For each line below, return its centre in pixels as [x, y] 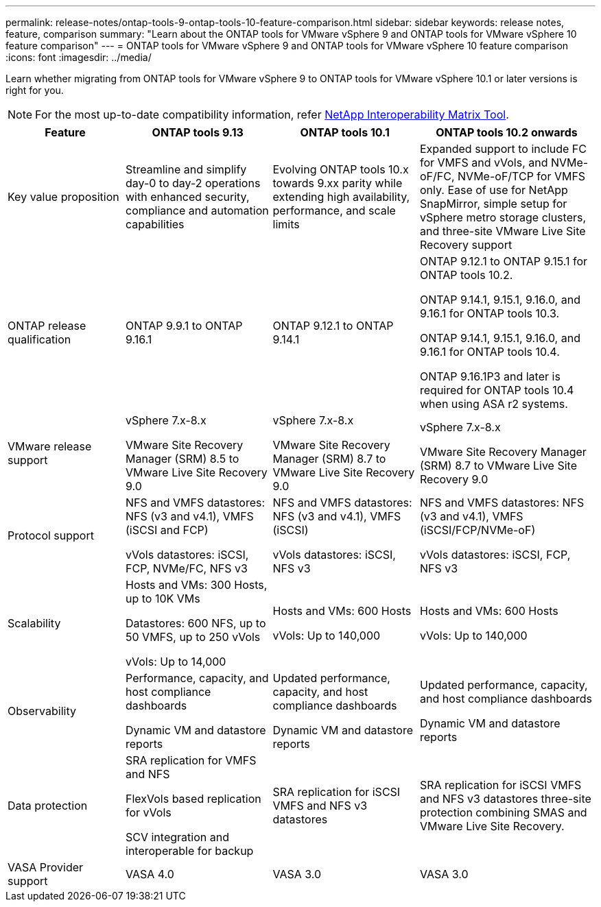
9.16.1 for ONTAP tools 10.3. [490, 313]
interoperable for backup [190, 851]
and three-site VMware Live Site [503, 231]
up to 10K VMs [163, 598]
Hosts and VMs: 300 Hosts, [197, 585]
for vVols [149, 812]
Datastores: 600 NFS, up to [196, 623]
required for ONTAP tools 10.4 [497, 390]
